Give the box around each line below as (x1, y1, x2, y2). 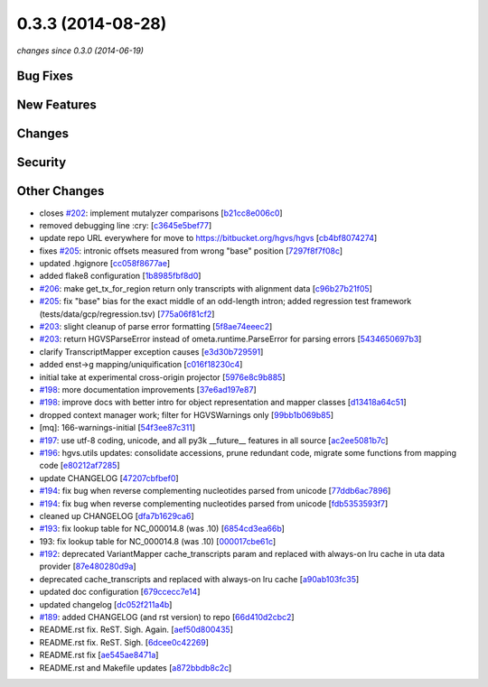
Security (16, 154, 67, 171)
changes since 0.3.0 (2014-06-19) (16, 45, 145, 56)
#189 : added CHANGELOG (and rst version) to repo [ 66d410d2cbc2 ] (39, 612, 295, 623)
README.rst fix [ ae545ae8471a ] (39, 650, 159, 661)
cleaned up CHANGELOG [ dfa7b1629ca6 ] (39, 510, 194, 521)
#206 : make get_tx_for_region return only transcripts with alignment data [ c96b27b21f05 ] (39, 283, 372, 293)
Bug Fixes (16, 69, 74, 84)
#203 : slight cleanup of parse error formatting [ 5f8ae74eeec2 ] (39, 321, 273, 332)
